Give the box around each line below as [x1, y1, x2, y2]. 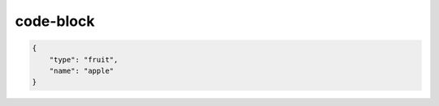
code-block [15, 12, 95, 30]
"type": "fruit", [49, 55, 119, 64]
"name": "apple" [49, 66, 114, 75]
